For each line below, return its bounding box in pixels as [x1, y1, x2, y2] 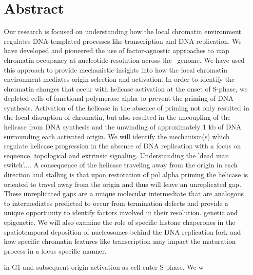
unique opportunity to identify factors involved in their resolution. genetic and [4, 207, 238, 218]
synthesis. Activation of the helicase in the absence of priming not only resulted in [4, 102, 249, 112]
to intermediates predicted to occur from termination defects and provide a [4, 198, 229, 208]
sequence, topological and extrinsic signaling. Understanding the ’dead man [4, 150, 229, 160]
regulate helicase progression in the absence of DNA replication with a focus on [4, 141, 241, 151]
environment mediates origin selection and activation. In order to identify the [4, 74, 235, 84]
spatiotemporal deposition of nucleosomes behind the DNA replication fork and [4, 226, 241, 237]
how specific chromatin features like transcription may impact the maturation [4, 236, 236, 246]
